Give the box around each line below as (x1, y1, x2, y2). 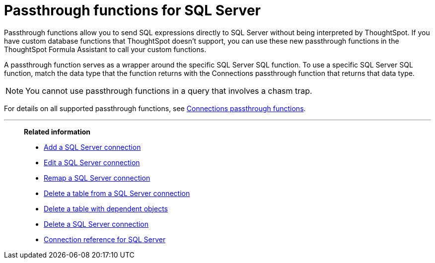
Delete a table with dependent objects (44, 204, 168, 213)
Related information (24, 127, 91, 136)
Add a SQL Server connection (44, 142, 141, 151)
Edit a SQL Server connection (44, 158, 140, 167)
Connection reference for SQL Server (44, 235, 166, 244)
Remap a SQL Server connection (44, 173, 150, 182)
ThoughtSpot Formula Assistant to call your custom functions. (4, 45, 207, 54)
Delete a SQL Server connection (44, 219, 149, 228)
